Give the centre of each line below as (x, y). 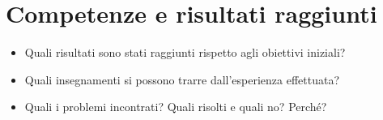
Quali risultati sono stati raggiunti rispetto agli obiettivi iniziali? (185, 52)
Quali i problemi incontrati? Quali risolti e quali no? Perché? (176, 107)
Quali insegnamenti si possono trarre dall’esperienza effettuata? (182, 79)
